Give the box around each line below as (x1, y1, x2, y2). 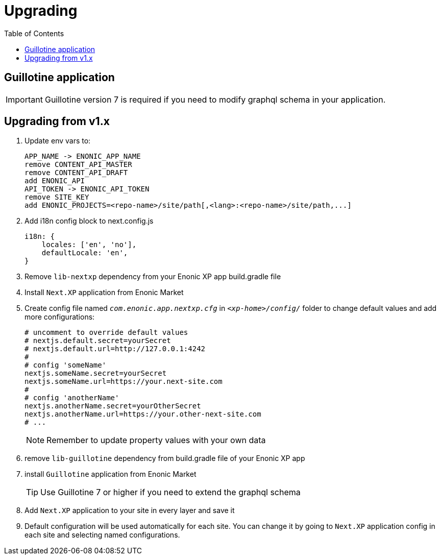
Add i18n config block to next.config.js (25, 216, 154, 226)
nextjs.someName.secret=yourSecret (25, 369, 167, 378)
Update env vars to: (25, 136, 91, 145)
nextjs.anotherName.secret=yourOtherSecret (25, 402, 201, 410)
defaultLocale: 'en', (41, 249, 128, 257)
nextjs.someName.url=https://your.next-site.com (25, 377, 223, 386)
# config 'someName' (25, 361, 107, 370)
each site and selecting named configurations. (25, 530, 180, 540)
